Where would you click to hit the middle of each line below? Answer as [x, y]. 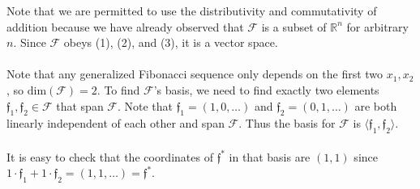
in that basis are [270, 156]
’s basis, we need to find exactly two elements [266, 89]
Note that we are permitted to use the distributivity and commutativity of [192, 10]
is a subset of [294, 26]
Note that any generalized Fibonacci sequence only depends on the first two [195, 74]
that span [80, 105]
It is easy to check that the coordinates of [110, 156]
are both [376, 105]
